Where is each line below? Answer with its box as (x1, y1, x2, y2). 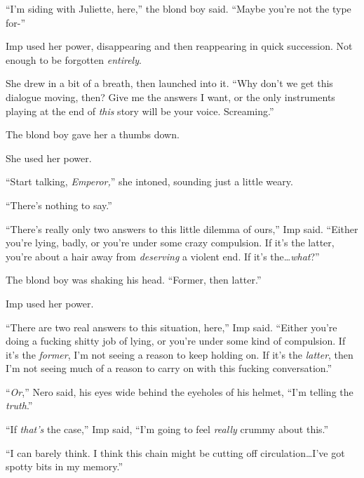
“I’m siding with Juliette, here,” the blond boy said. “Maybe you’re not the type (6, 1, 351, 15)
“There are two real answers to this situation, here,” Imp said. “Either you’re (6, 319, 337, 334)
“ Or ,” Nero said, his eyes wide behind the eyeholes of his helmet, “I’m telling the (6, 384, 353, 399)
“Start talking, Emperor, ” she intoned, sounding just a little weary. (6, 174, 293, 189)
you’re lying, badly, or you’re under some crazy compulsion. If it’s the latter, (6, 235, 335, 250)
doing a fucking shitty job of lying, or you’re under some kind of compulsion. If (6, 333, 346, 348)
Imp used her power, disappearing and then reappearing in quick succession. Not (6, 39, 353, 53)
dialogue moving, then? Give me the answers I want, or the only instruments (6, 89, 335, 104)
